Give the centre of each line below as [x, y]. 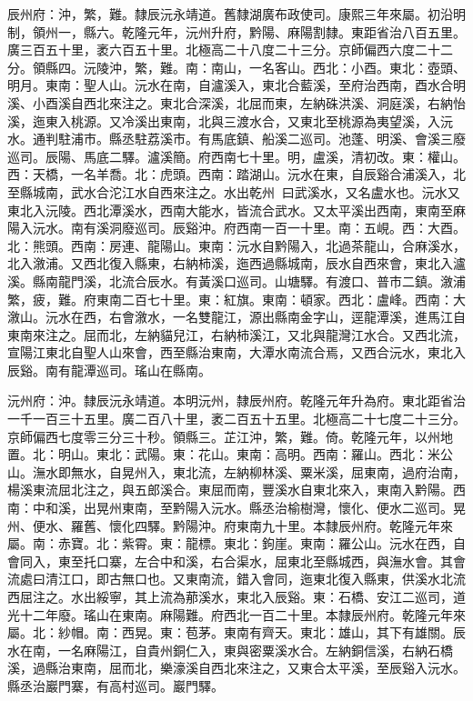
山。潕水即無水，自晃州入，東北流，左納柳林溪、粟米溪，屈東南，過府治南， [236, 471]
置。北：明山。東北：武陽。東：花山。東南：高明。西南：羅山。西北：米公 [230, 454]
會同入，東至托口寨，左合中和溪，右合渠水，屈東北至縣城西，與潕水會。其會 [236, 561]
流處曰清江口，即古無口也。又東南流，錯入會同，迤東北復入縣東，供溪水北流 [236, 579]
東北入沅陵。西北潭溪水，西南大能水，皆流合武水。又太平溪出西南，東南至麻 [236, 210]
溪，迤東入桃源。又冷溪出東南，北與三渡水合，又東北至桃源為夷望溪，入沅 [230, 120]
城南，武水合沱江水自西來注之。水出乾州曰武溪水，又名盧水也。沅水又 [246, 191]
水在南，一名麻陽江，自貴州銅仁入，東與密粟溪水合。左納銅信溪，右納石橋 [230, 650]
